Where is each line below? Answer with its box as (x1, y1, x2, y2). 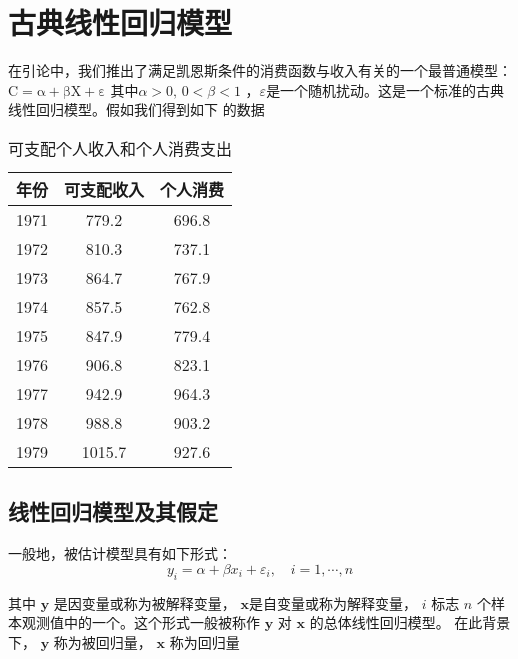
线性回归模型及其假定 (8, 496, 218, 527)
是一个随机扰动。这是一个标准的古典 (266, 79, 505, 100)
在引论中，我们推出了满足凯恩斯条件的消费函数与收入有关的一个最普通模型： (8, 60, 512, 81)
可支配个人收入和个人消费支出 (8, 136, 233, 160)
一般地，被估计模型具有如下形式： (8, 543, 232, 564)
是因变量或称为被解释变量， (53, 592, 236, 613)
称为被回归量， (53, 631, 152, 652)
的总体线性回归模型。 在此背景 (309, 612, 511, 633)
